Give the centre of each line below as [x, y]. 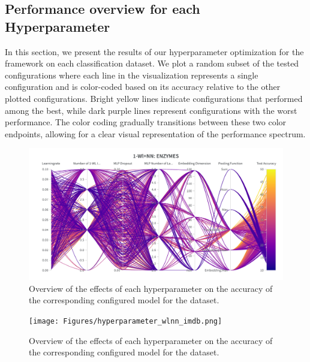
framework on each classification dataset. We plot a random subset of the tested [152, 63]
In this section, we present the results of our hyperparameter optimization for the [154, 51]
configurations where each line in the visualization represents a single [132, 75]
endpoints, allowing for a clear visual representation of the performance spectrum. [155, 133]
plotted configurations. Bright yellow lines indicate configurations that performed [154, 98]
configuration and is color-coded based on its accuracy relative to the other [143, 87]
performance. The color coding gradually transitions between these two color [146, 122]
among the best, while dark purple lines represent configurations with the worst [151, 110]
